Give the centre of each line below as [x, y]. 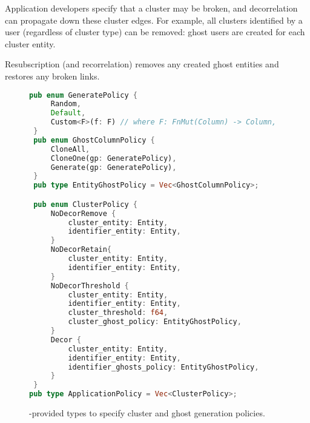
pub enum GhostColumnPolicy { [94, 140]
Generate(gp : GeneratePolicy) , [114, 167]
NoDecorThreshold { [90, 286]
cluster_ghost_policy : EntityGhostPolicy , [155, 322]
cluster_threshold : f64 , [118, 313]
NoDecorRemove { [83, 213]
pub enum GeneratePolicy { [84, 95]
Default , [68, 113]
